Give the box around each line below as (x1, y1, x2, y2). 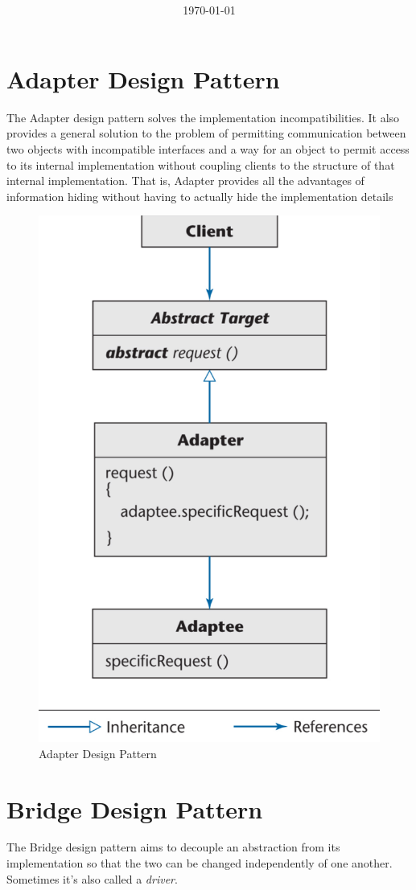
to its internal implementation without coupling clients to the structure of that (6, 156, 395, 173)
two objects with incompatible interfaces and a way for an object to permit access (6, 140, 410, 157)
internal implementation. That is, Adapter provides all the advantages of (6, 172, 365, 189)
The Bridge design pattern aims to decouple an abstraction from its (6, 839, 340, 855)
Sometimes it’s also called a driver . (6, 870, 178, 887)
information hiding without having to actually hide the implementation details (6, 187, 393, 204)
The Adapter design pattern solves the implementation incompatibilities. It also (6, 109, 400, 125)
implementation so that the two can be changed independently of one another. (6, 855, 393, 872)
